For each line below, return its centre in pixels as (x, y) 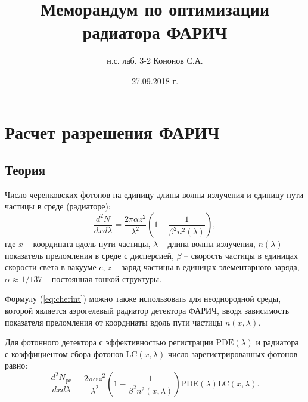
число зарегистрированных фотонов (233, 353)
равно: (16, 365)
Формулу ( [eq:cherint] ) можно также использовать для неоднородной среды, (143, 299)
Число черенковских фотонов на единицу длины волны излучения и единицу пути (154, 194)
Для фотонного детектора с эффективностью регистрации (109, 342)
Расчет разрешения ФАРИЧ (112, 132)
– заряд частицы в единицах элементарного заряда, (207, 267)
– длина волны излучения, (208, 244)
